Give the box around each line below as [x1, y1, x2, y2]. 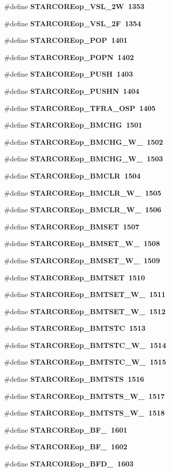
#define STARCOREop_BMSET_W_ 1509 [4, 255, 160, 265]
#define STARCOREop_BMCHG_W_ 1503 [4, 153, 163, 164]
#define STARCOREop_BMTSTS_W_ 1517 [4, 390, 165, 401]
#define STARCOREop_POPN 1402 [4, 51, 134, 62]
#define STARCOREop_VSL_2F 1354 [4, 18, 141, 28]
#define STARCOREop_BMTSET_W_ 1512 [4, 306, 166, 316]
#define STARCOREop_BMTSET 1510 [4, 272, 145, 282]
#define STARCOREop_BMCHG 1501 [4, 120, 143, 130]
